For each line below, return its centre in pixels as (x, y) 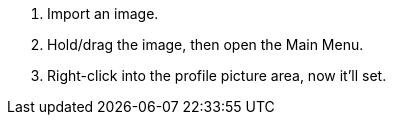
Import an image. (103, 13)
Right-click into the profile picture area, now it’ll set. (217, 75)
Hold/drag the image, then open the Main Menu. (205, 44)
